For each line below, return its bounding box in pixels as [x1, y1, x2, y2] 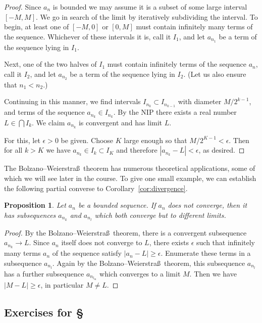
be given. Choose [61, 134, 114, 145]
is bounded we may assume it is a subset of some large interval [53, 2, 247, 12]
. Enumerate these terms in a [161, 248, 251, 258]
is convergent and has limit [78, 117, 163, 127]
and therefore [116, 145, 158, 155]
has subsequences [4, 209, 56, 220]
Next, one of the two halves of [4, 59, 97, 69]
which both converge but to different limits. [94, 209, 226, 220]
